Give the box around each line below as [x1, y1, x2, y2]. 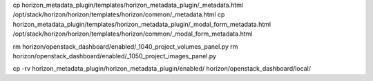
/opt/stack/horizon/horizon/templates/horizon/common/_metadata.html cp [12, 10, 225, 19]
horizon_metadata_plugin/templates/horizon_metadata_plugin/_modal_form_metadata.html [12, 20, 271, 28]
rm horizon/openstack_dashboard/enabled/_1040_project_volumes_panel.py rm [12, 42, 238, 51]
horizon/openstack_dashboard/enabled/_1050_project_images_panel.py [12, 51, 217, 60]
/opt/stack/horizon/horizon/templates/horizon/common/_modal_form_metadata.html [12, 30, 253, 38]
